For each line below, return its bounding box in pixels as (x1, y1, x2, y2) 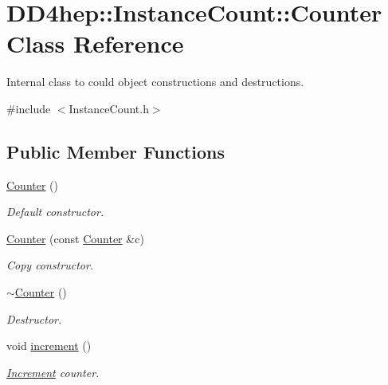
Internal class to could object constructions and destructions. (6, 73, 304, 90)
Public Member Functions (6, 139, 225, 163)
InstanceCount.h (69, 100, 149, 116)
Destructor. (6, 310, 62, 327)
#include (6, 100, 51, 116)
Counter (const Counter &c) (6, 230, 144, 246)
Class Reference (6, 27, 184, 60)
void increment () (6, 337, 92, 354)
